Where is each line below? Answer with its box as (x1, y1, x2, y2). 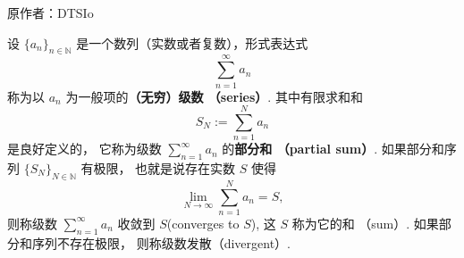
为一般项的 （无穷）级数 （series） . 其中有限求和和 (65, 87, 363, 105)
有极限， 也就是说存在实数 (80, 159, 236, 178)
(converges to (166, 213, 240, 232)
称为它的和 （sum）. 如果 (291, 213, 439, 232)
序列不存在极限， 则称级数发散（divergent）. (31, 233, 291, 252)
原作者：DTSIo (7, 4, 94, 21)
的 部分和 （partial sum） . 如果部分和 (222, 139, 444, 158)
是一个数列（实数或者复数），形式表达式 (76, 33, 308, 52)
